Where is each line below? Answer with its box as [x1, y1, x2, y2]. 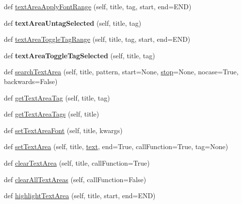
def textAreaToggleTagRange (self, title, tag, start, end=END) [4, 34, 191, 44]
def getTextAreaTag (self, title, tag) [4, 92, 110, 102]
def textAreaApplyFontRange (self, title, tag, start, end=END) [4, 1, 192, 11]
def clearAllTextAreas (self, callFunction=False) [4, 174, 146, 184]
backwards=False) [4, 76, 58, 86]
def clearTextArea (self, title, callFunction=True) [4, 157, 150, 168]
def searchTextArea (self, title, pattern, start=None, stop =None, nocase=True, [4, 67, 239, 77]
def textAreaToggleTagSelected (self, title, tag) [4, 50, 155, 60]
